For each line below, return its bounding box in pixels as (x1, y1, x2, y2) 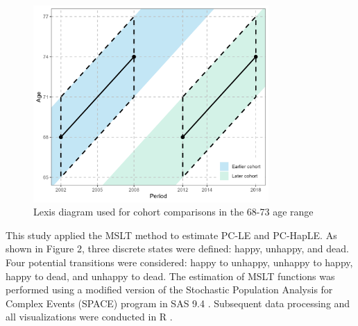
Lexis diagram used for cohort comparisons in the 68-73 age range (33, 204, 314, 219)
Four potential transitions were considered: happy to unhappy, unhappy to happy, (6, 254, 353, 269)
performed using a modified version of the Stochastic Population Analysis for (6, 282, 333, 297)
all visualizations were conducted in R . (6, 309, 173, 324)
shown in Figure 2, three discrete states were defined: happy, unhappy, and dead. (6, 241, 349, 256)
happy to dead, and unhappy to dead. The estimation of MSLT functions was (6, 268, 335, 283)
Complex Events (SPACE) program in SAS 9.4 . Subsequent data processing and (6, 295, 350, 310)
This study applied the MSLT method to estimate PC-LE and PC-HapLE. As (6, 227, 337, 242)
